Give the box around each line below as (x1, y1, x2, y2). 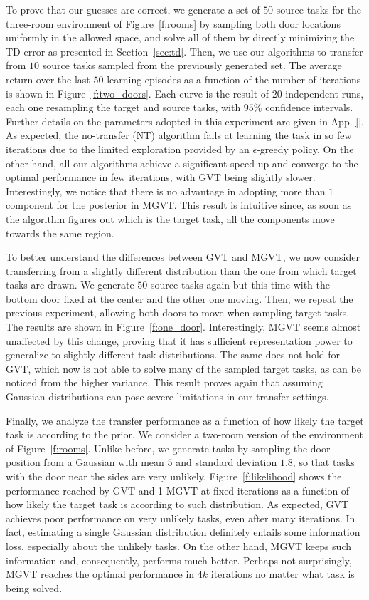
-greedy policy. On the (257, 141, 354, 156)
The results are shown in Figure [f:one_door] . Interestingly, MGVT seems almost (6, 319, 361, 334)
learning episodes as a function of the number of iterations (107, 71, 361, 86)
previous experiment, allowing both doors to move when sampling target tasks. (6, 305, 350, 320)
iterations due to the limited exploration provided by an (6, 141, 250, 156)
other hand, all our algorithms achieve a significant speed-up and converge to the (6, 155, 358, 170)
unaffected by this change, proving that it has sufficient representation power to (6, 333, 353, 348)
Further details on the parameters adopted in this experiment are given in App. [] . (6, 113, 364, 128)
